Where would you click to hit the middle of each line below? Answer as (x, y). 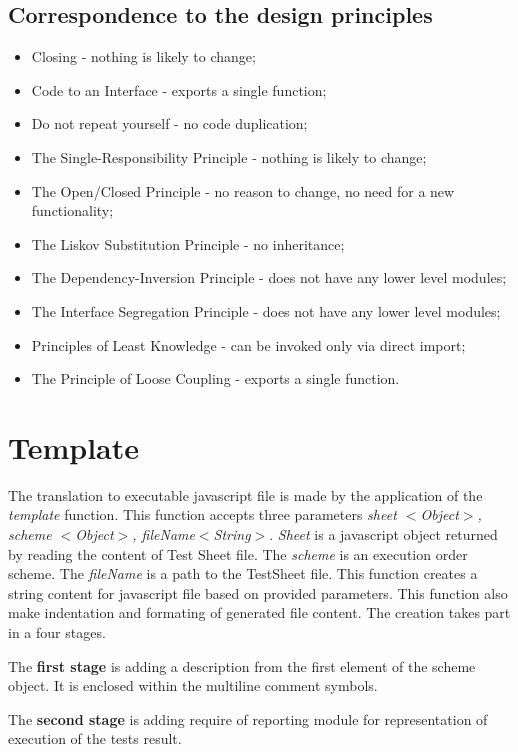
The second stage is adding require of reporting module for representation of (248, 718)
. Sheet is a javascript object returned (383, 534)
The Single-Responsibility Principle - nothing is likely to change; (229, 156)
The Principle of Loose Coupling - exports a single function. (215, 378)
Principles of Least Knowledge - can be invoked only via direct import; (248, 344)
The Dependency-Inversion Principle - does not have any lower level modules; (269, 277)
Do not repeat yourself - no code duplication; (169, 123)
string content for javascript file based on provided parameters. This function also (258, 592)
